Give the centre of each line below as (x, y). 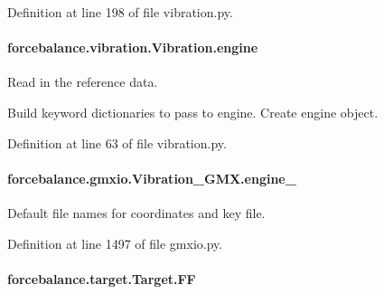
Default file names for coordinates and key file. (136, 212)
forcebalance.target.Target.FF (102, 278)
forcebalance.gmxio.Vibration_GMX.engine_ (152, 178)
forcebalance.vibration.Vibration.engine (133, 47)
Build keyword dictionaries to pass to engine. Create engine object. (193, 112)
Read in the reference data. (83, 82)
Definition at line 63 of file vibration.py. (117, 142)
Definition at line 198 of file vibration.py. (120, 12)
